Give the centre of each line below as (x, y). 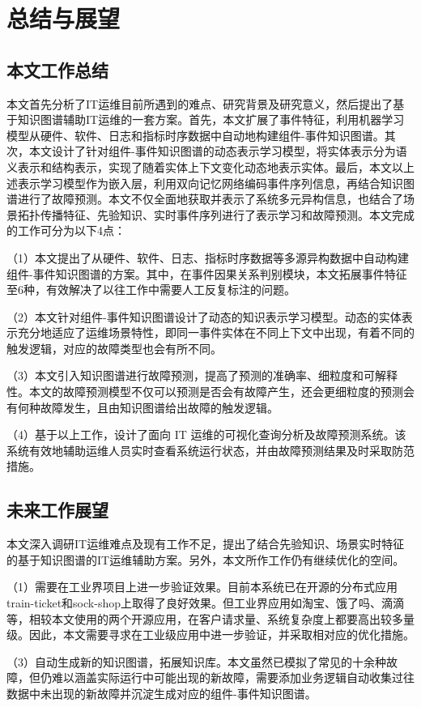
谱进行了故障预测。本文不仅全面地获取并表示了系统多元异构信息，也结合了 (205, 199)
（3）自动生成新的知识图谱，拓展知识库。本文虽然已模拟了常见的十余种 (196, 661)
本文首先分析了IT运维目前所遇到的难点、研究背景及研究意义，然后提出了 (200, 103)
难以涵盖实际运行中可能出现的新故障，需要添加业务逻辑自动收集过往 (233, 677)
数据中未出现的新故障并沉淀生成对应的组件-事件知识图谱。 (162, 693)
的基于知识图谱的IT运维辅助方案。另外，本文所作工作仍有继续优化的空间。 (206, 559)
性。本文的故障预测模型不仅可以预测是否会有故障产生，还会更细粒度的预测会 (210, 392)
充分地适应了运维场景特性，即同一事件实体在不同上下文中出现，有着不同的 (216, 332)
